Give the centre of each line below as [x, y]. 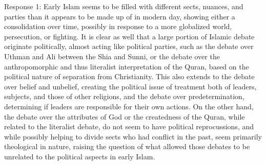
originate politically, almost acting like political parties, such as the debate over [129, 46]
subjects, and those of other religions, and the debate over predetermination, [124, 96]
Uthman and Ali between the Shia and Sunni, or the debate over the [112, 56]
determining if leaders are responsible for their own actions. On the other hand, [129, 106]
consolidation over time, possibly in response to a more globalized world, [118, 26]
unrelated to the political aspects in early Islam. [80, 156]
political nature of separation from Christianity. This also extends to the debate [129, 76]
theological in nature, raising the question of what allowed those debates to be [127, 146]
